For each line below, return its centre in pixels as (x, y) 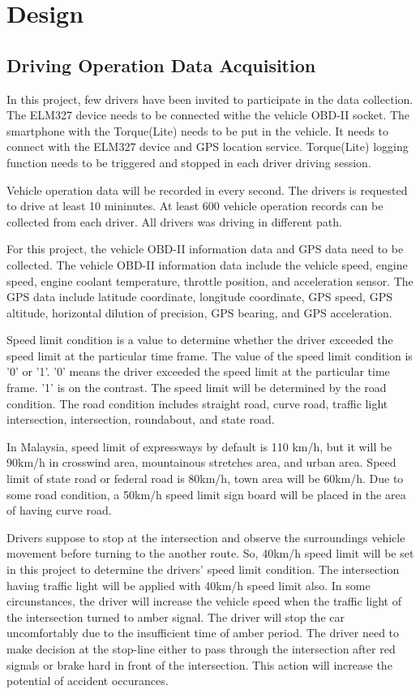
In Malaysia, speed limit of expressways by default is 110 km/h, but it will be (199, 446)
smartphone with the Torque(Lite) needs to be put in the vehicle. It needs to (198, 130)
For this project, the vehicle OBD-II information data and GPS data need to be (205, 249)
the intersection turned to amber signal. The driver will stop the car (176, 616)
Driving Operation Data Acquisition (161, 65)
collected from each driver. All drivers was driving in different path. (174, 221)
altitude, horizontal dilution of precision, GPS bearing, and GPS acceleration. (199, 312)
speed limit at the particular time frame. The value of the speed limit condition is (210, 355)
